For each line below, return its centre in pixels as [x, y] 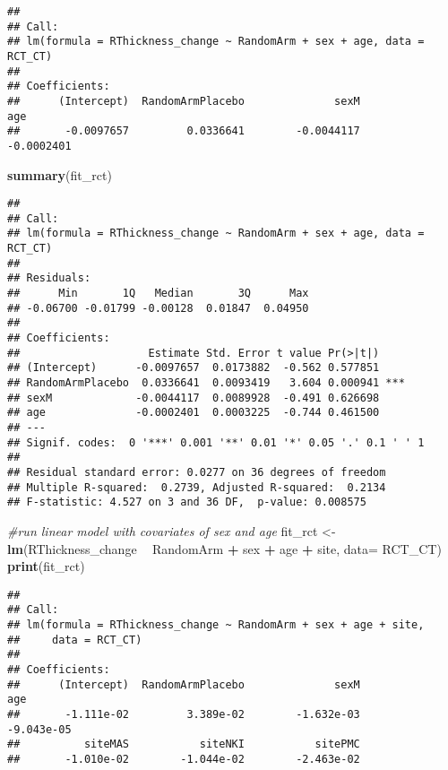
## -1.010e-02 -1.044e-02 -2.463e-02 [184, 759]
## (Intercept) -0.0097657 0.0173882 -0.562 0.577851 [194, 368]
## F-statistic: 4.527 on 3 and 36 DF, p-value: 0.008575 [187, 502]
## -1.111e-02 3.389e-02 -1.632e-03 [184, 714]
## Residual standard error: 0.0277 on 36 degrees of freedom [197, 472]
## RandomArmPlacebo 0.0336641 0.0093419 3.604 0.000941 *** [206, 383]
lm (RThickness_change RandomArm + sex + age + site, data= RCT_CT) [224, 548]
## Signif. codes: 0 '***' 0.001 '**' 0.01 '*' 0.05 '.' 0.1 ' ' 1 [216, 442]
